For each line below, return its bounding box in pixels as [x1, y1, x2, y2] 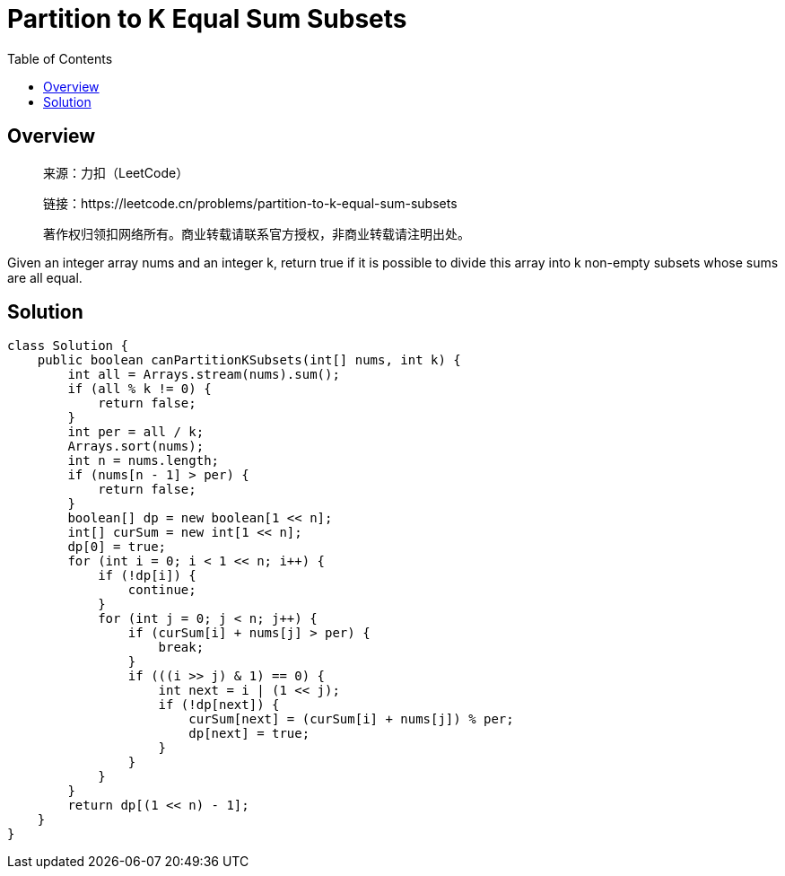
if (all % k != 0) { [67, 381, 212, 397]
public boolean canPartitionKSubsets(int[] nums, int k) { [37, 353, 461, 368]
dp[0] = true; [67, 539, 167, 555]
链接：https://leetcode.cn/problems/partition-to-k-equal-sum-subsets [43, 195, 458, 211]
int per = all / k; [67, 425, 205, 440]
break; [158, 640, 205, 655]
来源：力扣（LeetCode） [43, 164, 189, 180]
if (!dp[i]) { [98, 568, 196, 583]
